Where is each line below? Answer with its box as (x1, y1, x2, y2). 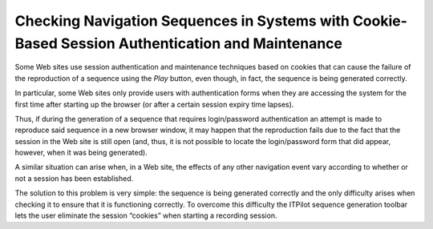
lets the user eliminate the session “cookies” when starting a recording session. (14, 211, 277, 220)
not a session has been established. (14, 173, 134, 183)
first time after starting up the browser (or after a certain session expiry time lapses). (14, 99, 294, 109)
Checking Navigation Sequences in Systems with (14, 12, 350, 30)
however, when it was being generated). (14, 148, 148, 158)
